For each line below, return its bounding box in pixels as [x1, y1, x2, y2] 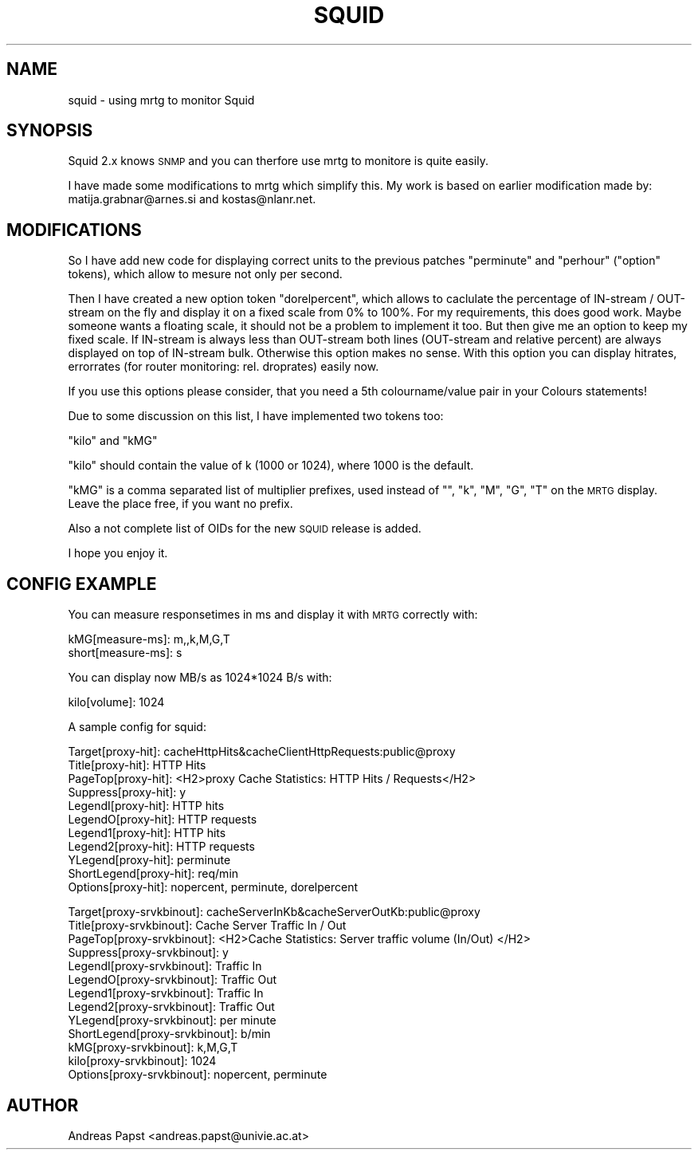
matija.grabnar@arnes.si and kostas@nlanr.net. [68, 192, 316, 206]
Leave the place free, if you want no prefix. [68, 497, 293, 511]
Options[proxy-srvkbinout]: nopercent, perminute [68, 1068, 327, 1082]
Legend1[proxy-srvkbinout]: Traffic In [68, 986, 264, 1001]
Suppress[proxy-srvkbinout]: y [68, 946, 229, 960]
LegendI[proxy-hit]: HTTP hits [68, 799, 225, 813]
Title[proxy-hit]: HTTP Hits [68, 758, 206, 773]
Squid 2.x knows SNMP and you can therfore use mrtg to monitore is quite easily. [68, 154, 488, 168]
